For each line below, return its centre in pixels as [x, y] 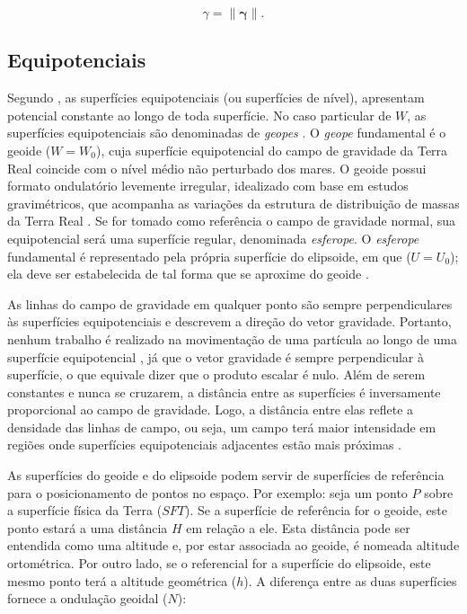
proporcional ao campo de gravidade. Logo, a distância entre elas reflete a [211, 409]
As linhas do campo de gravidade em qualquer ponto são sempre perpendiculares [230, 303]
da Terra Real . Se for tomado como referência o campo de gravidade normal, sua [232, 221]
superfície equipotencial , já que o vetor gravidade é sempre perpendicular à [216, 356]
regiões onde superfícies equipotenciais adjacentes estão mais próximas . [204, 445]
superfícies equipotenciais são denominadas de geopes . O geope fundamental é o [227, 133]
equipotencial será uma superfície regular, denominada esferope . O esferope [213, 238]
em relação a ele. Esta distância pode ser [298, 527]
